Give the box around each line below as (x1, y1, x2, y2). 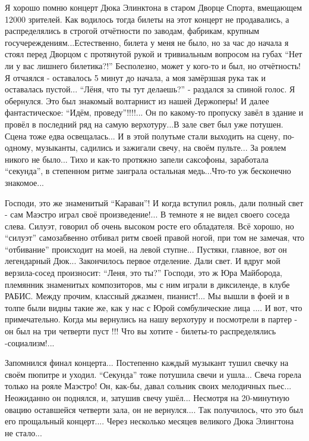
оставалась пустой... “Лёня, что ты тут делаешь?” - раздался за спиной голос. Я (5, 83, 295, 95)
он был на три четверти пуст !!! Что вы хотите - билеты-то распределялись (5, 325, 276, 337)
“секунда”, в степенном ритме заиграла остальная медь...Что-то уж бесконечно (5, 164, 291, 177)
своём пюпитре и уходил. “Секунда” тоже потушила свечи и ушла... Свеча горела (5, 368, 302, 380)
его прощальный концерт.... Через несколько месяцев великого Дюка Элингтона (5, 415, 294, 427)
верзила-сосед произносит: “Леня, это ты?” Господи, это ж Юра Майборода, (5, 266, 282, 279)
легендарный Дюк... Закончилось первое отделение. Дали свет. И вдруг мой (5, 254, 280, 267)
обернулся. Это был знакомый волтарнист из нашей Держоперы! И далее (5, 94, 269, 107)
